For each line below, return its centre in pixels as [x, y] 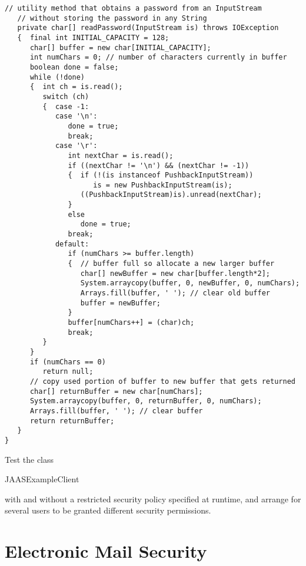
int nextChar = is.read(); [121, 155]
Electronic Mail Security [106, 551]
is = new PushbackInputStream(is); [163, 185]
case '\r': [76, 146]
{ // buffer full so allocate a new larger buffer [171, 264]
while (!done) [57, 77]
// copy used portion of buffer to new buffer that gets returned [162, 381]
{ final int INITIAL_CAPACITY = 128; [93, 37]
